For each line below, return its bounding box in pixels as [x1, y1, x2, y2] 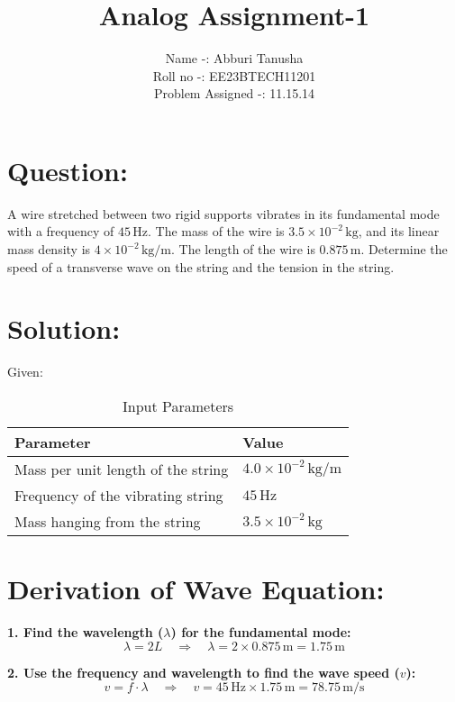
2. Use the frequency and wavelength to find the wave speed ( [7, 662, 400, 681]
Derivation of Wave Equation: [7, 570, 385, 607]
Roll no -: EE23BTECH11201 [152, 66, 316, 85]
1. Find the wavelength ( [7, 623, 164, 642]
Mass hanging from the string [14, 510, 201, 532]
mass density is [7, 240, 91, 259]
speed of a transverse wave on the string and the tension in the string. [7, 257, 395, 276]
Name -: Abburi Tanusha [165, 49, 304, 68]
